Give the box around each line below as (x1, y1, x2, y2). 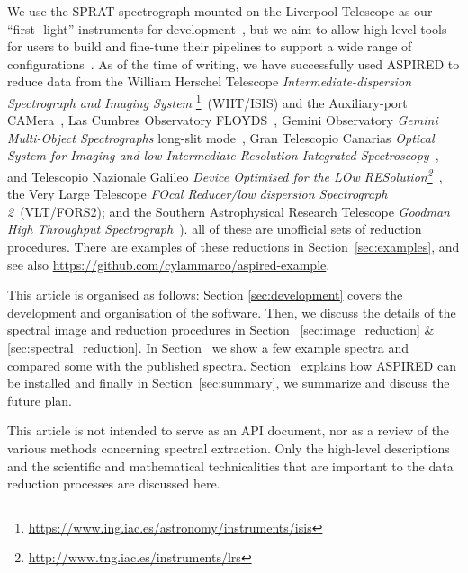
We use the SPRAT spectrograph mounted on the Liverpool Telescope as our (7, 2, 433, 20)
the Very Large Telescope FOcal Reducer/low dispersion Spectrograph (7, 184, 388, 203)
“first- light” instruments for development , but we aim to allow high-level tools (7, 19, 447, 38)
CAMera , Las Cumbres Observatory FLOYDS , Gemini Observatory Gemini (7, 111, 438, 130)
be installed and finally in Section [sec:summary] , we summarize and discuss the (7, 373, 450, 392)
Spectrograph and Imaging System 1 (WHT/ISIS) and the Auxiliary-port (7, 90, 408, 112)
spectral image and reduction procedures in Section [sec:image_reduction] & (7, 320, 435, 339)
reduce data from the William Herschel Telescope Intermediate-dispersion (7, 72, 412, 91)
